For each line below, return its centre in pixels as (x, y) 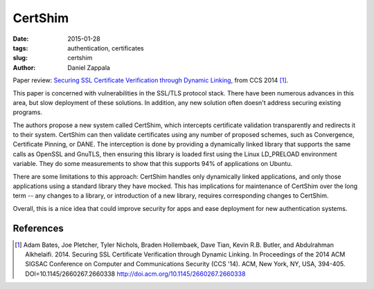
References (38, 228)
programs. (28, 112)
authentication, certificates (106, 48)
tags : (20, 48)
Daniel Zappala (89, 67)
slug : (20, 58)
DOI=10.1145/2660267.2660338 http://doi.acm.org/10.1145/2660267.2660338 (135, 274)
